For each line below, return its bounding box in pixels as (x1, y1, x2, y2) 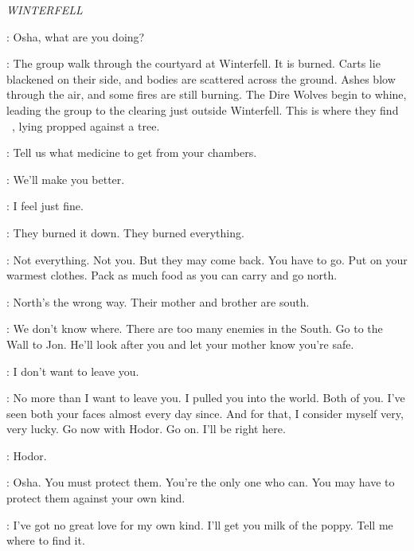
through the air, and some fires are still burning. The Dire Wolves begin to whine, (6, 86, 407, 103)
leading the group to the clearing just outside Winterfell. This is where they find (6, 101, 399, 118)
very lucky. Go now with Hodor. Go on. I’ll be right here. (6, 420, 286, 437)
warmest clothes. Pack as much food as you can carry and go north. (6, 267, 338, 283)
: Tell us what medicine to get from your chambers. (6, 144, 257, 161)
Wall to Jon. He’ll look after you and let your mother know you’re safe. (6, 335, 354, 352)
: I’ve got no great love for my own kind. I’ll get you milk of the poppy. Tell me (6, 516, 393, 533)
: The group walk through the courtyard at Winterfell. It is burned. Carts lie (6, 55, 381, 72)
